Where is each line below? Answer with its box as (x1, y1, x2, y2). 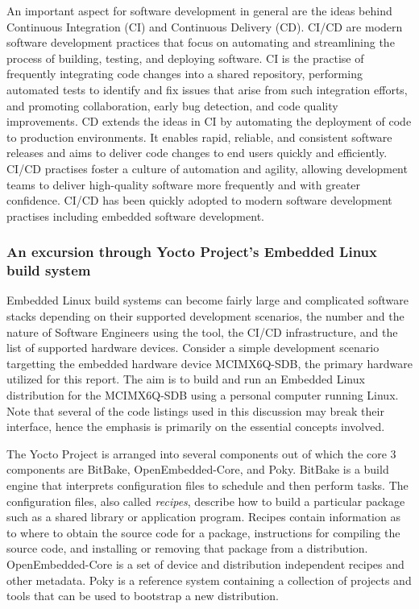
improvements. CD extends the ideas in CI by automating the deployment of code (6, 113, 412, 130)
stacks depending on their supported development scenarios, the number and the (6, 308, 404, 325)
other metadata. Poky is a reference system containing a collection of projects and (6, 571, 412, 588)
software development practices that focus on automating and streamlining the (6, 34, 395, 51)
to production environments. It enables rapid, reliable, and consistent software (6, 128, 392, 145)
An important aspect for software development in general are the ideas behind (6, 2, 392, 19)
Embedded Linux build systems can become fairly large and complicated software (6, 292, 409, 309)
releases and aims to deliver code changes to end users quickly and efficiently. (6, 144, 388, 161)
